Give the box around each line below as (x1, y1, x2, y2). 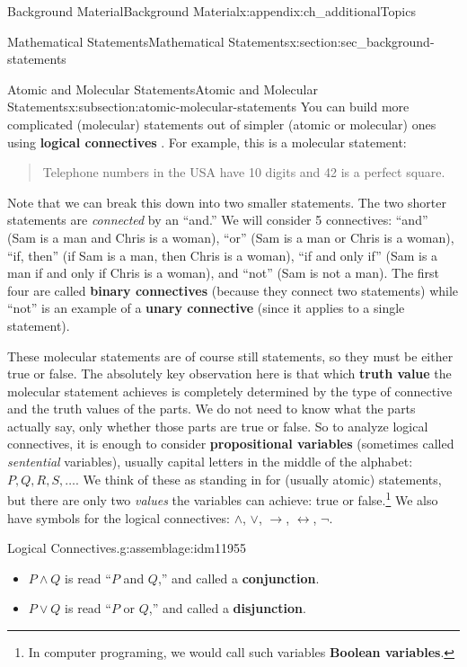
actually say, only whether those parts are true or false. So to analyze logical (7, 416, 428, 435)
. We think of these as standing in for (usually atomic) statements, (75, 469, 442, 488)
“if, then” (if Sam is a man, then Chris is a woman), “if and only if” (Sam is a (7, 245, 438, 264)
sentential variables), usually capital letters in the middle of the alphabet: (7, 452, 413, 471)
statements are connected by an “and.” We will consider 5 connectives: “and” (7, 210, 428, 229)
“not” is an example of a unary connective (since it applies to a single (7, 298, 405, 317)
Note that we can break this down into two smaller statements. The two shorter (7, 192, 446, 211)
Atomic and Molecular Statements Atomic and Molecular (7, 79, 318, 98)
